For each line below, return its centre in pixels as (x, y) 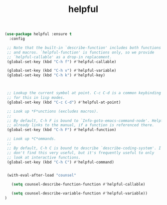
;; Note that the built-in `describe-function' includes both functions (84, 48)
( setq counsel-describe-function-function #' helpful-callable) (78, 185)
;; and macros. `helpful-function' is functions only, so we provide (81, 52)
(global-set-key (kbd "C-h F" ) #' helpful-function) (62, 130)
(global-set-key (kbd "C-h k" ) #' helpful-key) (56, 75)
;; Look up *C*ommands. (31, 139)
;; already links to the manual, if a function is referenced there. (81, 125)
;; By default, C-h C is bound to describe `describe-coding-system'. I (84, 148)
